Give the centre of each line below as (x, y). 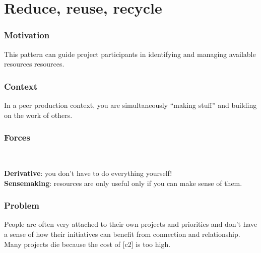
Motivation (27, 35)
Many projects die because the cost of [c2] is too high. (87, 244)
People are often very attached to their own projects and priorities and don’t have (131, 224)
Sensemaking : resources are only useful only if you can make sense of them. (123, 183)
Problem (22, 205)
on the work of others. (38, 115)
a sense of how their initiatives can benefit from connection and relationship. (122, 234)
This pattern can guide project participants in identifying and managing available (130, 54)
